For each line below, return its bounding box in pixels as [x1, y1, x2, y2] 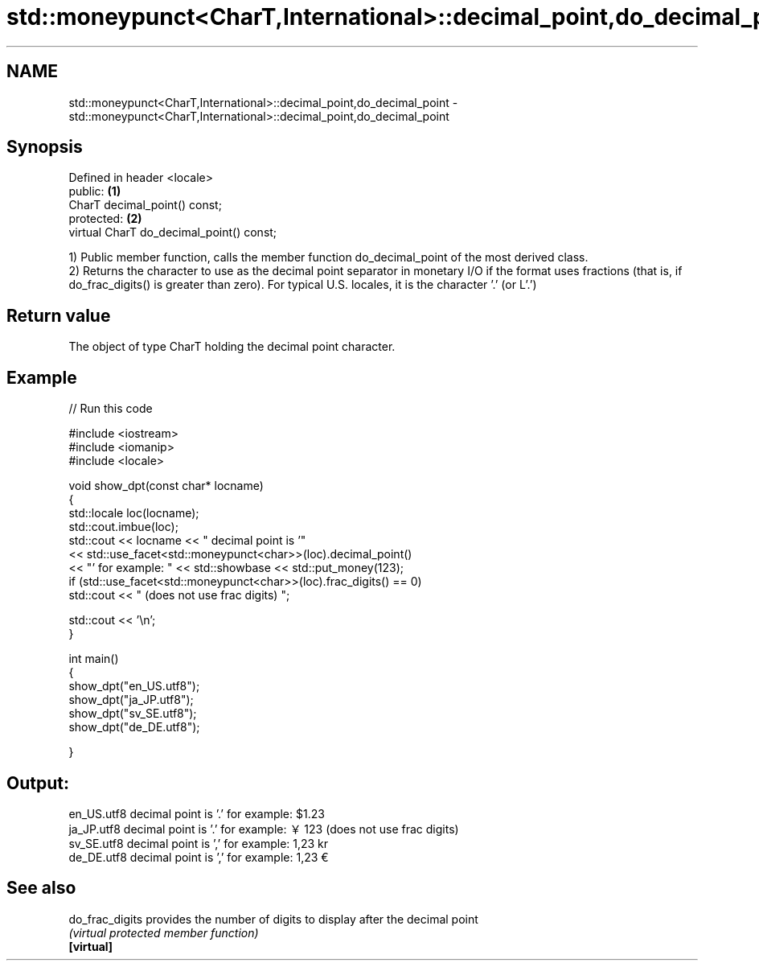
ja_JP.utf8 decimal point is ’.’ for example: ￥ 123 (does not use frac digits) [68, 821, 459, 836]
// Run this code [68, 401, 153, 416]
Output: [6, 772, 69, 793]
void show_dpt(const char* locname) [68, 479, 264, 493]
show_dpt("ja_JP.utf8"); [68, 693, 194, 707]
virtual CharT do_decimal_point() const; [68, 225, 277, 240]
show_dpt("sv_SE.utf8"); [68, 706, 197, 721]
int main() [68, 652, 119, 666]
